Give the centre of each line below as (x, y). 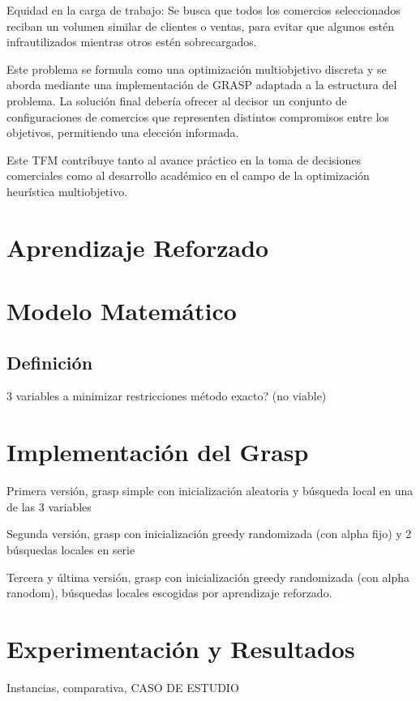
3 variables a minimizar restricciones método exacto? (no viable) (167, 396)
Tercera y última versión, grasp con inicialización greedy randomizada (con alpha (208, 577)
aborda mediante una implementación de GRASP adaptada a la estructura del (202, 85)
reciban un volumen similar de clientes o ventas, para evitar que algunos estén (201, 26)
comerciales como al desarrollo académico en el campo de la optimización (188, 175)
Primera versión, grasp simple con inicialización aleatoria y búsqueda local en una (210, 491)
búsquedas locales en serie (71, 549)
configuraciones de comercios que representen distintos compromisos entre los (198, 116)
